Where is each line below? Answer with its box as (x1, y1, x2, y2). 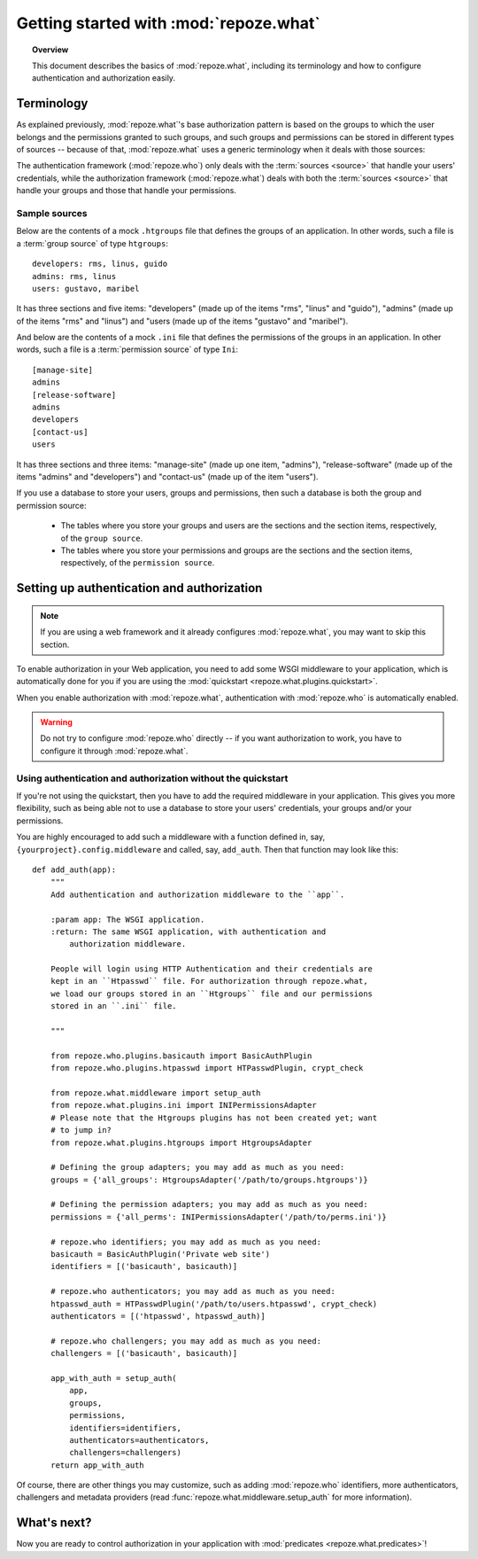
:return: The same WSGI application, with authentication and (50, 926, 327, 937)
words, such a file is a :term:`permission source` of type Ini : (16, 344, 239, 355)
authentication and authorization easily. (32, 73, 176, 83)
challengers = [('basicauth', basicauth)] (50, 1348, 238, 1359)
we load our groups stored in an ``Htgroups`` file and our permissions (50, 988, 374, 999)
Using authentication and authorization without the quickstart (16, 772, 289, 784)
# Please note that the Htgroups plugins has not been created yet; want (50, 1112, 378, 1123)
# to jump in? (50, 1126, 112, 1135)
